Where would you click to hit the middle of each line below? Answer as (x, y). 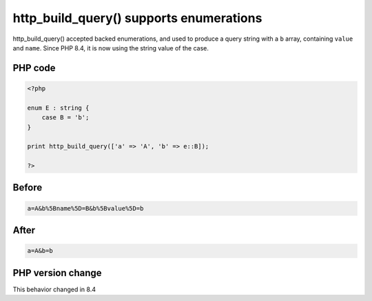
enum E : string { (58, 108)
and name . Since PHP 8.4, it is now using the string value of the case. (111, 48)
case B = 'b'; (65, 118)
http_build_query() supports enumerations (137, 18)
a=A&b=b (40, 251)
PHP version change (58, 273)
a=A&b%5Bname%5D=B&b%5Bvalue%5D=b (85, 208)
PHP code (34, 68)
